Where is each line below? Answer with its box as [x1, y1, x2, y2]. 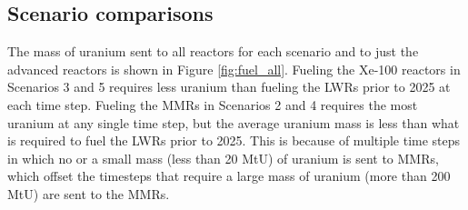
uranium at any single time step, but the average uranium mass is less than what [7, 113, 460, 132]
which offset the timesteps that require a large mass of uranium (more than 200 [7, 166, 451, 185]
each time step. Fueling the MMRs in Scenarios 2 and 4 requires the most [7, 95, 418, 114]
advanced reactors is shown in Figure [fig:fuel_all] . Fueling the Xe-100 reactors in [7, 59, 461, 78]
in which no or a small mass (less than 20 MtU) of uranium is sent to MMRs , [7, 148, 439, 167]
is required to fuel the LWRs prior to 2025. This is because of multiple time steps [7, 131, 461, 150]
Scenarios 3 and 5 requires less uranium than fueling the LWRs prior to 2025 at [7, 77, 451, 96]
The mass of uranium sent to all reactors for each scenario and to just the [7, 42, 419, 61]
